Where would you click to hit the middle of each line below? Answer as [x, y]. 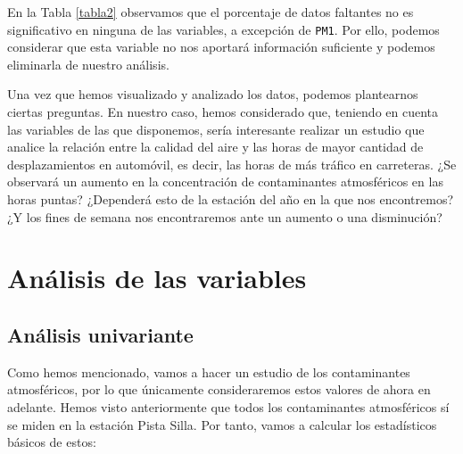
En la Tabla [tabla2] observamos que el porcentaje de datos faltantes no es [211, 12]
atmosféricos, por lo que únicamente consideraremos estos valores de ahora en [219, 389]
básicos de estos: [52, 442]
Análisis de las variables [157, 278]
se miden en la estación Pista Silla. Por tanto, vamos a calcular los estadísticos [222, 424]
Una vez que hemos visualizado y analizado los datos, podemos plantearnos [213, 94]
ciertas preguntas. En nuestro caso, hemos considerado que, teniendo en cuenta [223, 112]
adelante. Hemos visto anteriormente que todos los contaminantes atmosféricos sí [228, 406]
